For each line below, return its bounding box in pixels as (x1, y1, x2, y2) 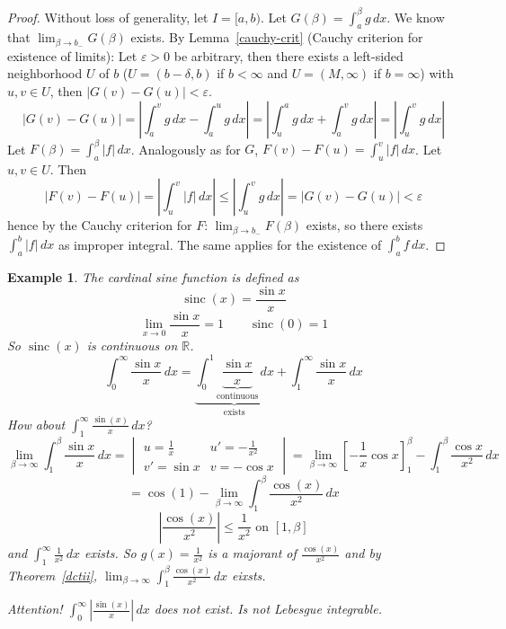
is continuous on (86, 335, 178, 354)
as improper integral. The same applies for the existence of (58, 235, 382, 253)
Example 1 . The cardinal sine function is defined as (7, 268, 299, 287)
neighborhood (7, 64, 83, 83)
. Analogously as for (130, 139, 241, 158)
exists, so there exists (306, 216, 423, 235)
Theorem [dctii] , (7, 565, 98, 584)
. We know (386, 7, 445, 26)
